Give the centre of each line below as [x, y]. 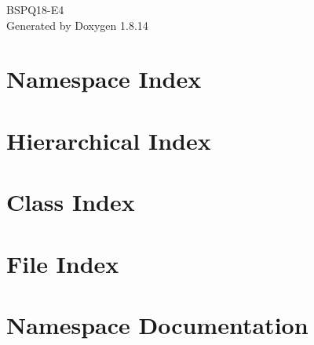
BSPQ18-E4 [35, 9]
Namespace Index [104, 79]
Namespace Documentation [157, 324]
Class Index [71, 202]
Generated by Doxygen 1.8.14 [77, 25]
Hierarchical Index [109, 140]
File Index [63, 263]
